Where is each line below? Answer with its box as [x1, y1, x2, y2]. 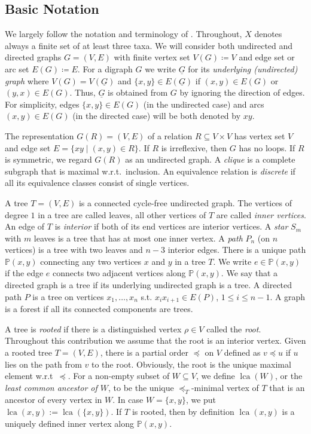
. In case [112, 393, 144, 406]
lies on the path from [5, 357, 82, 370]
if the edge [5, 267, 44, 279]
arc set [5, 62, 29, 75]
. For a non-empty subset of [68, 369, 170, 382]
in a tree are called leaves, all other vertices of [38, 208, 206, 221]
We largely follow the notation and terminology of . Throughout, [5, 27, 242, 40]
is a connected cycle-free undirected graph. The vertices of [78, 196, 292, 209]
